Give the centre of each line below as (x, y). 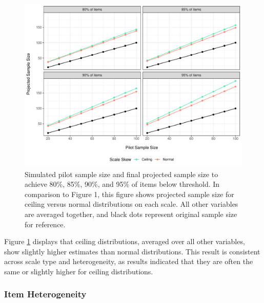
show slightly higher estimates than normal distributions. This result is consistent (132, 251)
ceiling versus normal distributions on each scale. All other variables (131, 204)
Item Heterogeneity (45, 294)
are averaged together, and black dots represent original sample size (131, 214)
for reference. (45, 224)
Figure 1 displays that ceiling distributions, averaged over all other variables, (125, 241)
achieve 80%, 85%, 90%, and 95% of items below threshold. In (122, 184)
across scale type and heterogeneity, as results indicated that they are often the (129, 261)
